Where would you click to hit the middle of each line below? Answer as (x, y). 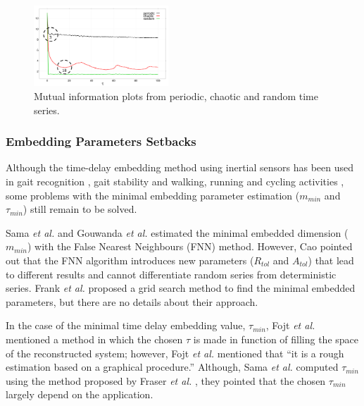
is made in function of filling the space (276, 339)
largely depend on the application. (80, 394)
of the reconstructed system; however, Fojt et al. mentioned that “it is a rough (175, 353)
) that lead (331, 260)
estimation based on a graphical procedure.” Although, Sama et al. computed (172, 367)
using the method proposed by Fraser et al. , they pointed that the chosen (166, 380)
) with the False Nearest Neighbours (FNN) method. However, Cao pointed (190, 246)
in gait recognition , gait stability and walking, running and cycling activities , (175, 181)
